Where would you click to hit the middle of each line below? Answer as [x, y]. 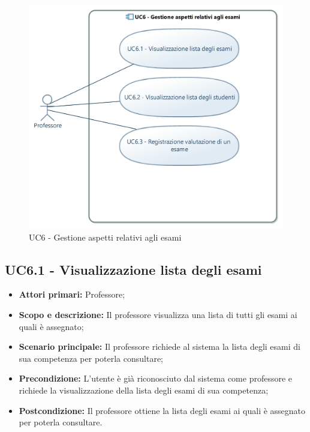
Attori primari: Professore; [72, 294]
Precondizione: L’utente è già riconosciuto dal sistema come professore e [156, 378]
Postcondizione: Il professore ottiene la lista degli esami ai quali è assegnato [162, 410]
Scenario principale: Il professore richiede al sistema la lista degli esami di [159, 346]
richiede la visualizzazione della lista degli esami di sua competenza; [144, 390]
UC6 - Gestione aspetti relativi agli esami [105, 237]
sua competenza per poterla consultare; [91, 358]
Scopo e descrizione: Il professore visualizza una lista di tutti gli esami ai [158, 315]
